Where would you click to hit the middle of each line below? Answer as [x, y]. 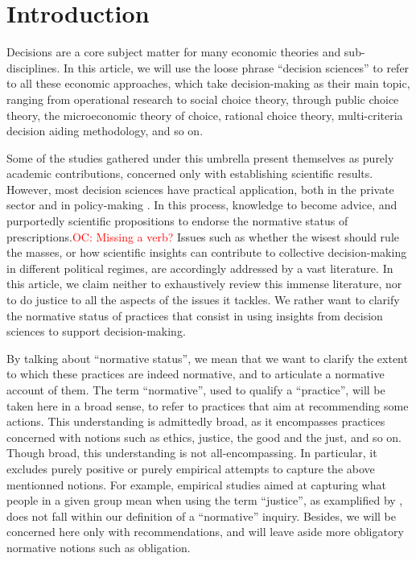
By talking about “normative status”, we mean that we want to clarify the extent [207, 358]
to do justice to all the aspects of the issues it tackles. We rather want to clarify [203, 300]
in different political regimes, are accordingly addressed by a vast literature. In [200, 268]
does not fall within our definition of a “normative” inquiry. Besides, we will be [201, 516]
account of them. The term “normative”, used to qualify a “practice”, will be [196, 390]
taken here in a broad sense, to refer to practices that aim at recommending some [208, 405]
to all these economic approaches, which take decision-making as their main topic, [208, 83]
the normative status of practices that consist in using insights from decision [195, 315]
